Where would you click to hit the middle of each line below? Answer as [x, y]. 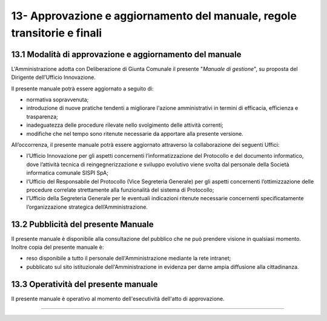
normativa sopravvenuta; [58, 100]
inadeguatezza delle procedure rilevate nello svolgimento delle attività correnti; [125, 125]
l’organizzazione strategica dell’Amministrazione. [87, 207]
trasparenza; [42, 117]
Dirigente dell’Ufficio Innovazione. [54, 77]
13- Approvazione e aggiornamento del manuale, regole [154, 16]
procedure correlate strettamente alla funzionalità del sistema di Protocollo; [120, 190]
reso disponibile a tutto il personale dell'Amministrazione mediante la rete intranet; [129, 258]
